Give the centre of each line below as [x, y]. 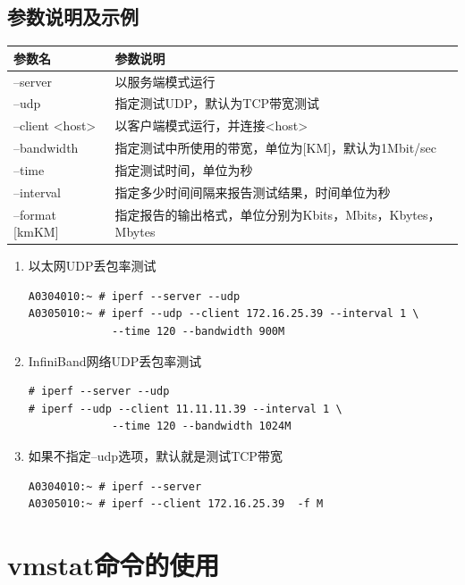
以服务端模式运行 [165, 81]
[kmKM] [36, 232]
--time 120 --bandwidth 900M [198, 332]
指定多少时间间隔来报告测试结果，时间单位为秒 [253, 192]
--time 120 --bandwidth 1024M [201, 426]
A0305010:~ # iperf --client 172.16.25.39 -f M [176, 504]
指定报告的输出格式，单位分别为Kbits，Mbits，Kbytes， [278, 214]
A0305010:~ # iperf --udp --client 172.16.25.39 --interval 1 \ [224, 314]
